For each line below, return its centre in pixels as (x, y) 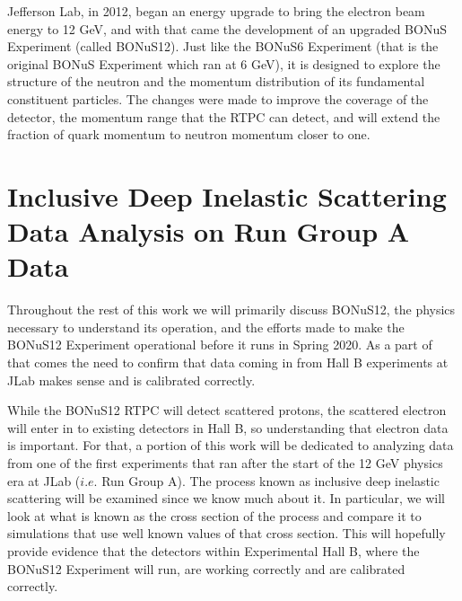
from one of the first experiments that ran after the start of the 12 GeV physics (225, 463)
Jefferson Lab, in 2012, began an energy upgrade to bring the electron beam (216, 11)
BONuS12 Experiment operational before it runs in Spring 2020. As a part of (220, 345)
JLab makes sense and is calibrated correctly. (131, 380)
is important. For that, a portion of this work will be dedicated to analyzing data (231, 445)
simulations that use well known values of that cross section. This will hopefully (227, 533)
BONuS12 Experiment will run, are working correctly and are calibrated (206, 568)
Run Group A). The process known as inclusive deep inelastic (270, 480)
